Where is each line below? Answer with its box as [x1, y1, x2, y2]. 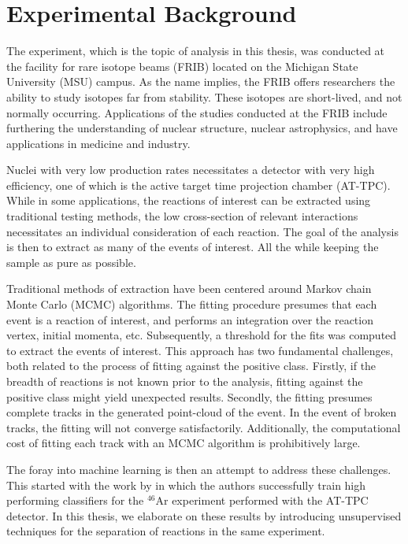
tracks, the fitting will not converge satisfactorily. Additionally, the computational [6, 419, 401, 435]
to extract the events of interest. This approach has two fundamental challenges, [6, 342, 394, 358]
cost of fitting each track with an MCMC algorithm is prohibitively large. [6, 435, 361, 451]
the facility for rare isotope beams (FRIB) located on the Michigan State [6, 57, 358, 74]
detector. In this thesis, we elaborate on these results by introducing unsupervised [6, 507, 402, 524]
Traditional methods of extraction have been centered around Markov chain [6, 280, 372, 297]
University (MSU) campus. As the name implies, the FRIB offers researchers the [6, 73, 395, 90]
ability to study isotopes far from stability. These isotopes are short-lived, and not [6, 88, 402, 105]
